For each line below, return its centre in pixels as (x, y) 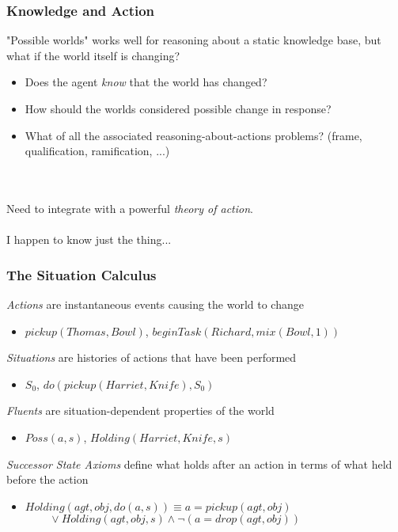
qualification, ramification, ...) (97, 151)
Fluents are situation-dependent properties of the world (140, 410)
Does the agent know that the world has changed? (146, 82)
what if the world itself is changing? (93, 55)
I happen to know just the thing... (89, 239)
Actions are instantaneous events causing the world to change (155, 304)
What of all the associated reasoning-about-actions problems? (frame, (193, 135)
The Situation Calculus (81, 274)
